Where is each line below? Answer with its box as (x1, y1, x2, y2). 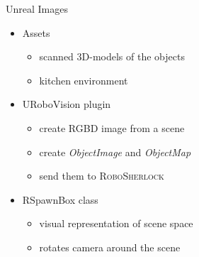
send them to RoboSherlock (39, 168, 164, 183)
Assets (22, 25, 50, 40)
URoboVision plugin (22, 97, 111, 111)
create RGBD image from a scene (39, 120, 185, 135)
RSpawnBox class (22, 192, 98, 207)
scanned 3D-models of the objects (39, 49, 185, 64)
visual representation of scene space (39, 216, 193, 231)
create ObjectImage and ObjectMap (39, 144, 191, 159)
